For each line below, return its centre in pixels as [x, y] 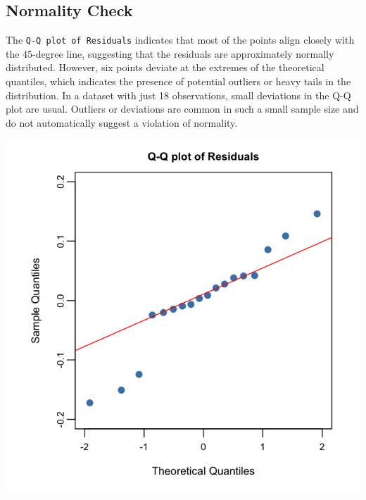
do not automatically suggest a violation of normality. [122, 122]
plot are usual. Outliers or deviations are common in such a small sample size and [182, 109]
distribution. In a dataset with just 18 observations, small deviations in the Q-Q [178, 95]
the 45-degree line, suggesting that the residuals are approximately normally [170, 53]
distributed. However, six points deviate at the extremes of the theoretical [165, 67]
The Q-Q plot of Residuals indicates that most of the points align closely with [180, 40]
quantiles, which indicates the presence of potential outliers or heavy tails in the [178, 81]
